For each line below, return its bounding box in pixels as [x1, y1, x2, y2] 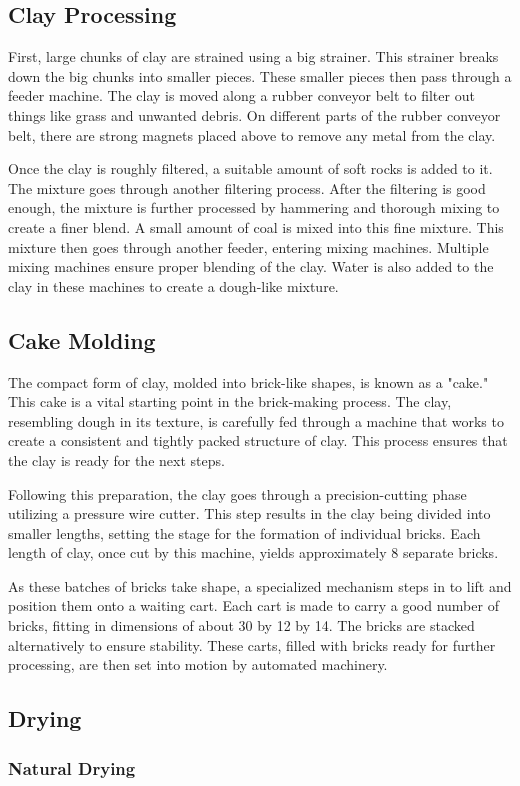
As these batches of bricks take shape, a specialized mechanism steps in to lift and [8, 575, 512, 596]
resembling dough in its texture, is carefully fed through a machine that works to [8, 410, 504, 431]
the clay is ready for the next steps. [8, 449, 225, 470]
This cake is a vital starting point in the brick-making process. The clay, [8, 391, 452, 412]
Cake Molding [8, 324, 156, 355]
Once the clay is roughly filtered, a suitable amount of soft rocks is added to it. [8, 158, 493, 179]
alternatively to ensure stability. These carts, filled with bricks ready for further [8, 634, 496, 655]
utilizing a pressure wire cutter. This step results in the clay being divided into [8, 503, 491, 524]
